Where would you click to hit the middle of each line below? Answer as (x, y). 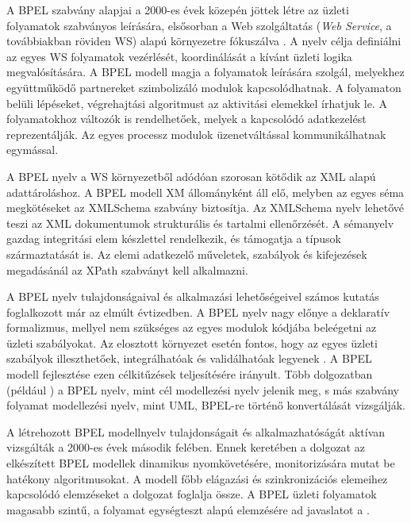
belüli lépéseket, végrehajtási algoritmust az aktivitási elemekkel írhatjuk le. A (197, 103)
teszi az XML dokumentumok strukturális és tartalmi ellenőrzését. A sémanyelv (200, 223)
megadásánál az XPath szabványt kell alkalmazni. (127, 269)
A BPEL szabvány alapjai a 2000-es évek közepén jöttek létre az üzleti (178, 10)
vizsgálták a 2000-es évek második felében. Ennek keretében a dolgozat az (186, 447)
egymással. (33, 150)
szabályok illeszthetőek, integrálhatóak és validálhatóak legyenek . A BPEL (189, 358)
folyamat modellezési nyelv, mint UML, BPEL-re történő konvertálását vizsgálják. (206, 405)
